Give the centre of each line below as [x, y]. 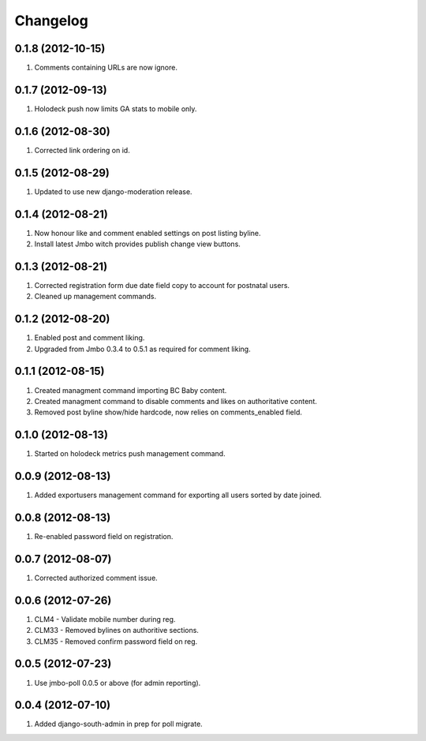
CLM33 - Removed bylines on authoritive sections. [116, 631]
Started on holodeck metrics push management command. [130, 454]
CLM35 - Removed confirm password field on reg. [116, 641]
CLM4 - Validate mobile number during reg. [105, 619]
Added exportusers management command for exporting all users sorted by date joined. [178, 495]
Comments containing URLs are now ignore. [106, 68]
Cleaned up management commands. [95, 297]
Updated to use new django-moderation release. [113, 191]
